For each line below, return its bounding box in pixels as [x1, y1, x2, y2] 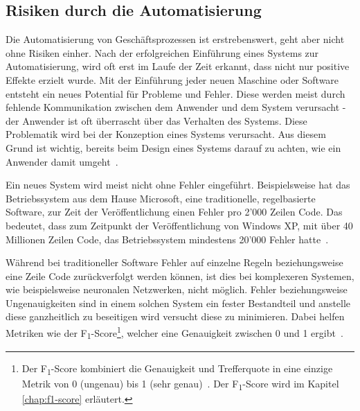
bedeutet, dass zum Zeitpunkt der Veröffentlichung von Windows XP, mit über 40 [6, 218, 353, 232]
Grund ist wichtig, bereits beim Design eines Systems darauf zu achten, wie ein [6, 140, 341, 155]
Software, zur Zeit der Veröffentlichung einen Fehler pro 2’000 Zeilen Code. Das [6, 204, 343, 219]
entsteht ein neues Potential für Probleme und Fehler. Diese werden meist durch [6, 86, 345, 100]
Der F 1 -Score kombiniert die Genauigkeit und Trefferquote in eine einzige [21, 360, 333, 377]
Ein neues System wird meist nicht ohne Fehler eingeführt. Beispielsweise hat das [6, 177, 350, 192]
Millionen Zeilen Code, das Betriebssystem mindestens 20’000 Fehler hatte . [6, 231, 329, 246]
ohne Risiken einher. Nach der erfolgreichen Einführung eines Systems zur [6, 45, 319, 60]
